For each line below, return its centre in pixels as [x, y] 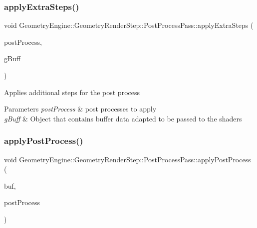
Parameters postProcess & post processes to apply [80, 109]
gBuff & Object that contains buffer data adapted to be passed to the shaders [123, 118]
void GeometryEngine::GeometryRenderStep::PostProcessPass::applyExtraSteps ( [129, 25]
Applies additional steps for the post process [72, 92]
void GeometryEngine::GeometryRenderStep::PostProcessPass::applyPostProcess [128, 159]
